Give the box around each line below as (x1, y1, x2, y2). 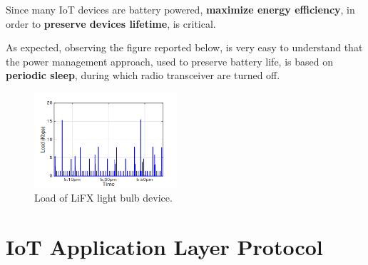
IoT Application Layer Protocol (6, 232, 323, 261)
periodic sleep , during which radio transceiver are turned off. (6, 68, 280, 83)
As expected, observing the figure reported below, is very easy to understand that (6, 40, 363, 55)
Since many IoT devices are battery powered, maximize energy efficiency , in (6, 2, 355, 16)
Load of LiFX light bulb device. (34, 190, 173, 205)
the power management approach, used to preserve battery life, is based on (6, 53, 333, 68)
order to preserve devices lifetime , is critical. (6, 16, 216, 31)
